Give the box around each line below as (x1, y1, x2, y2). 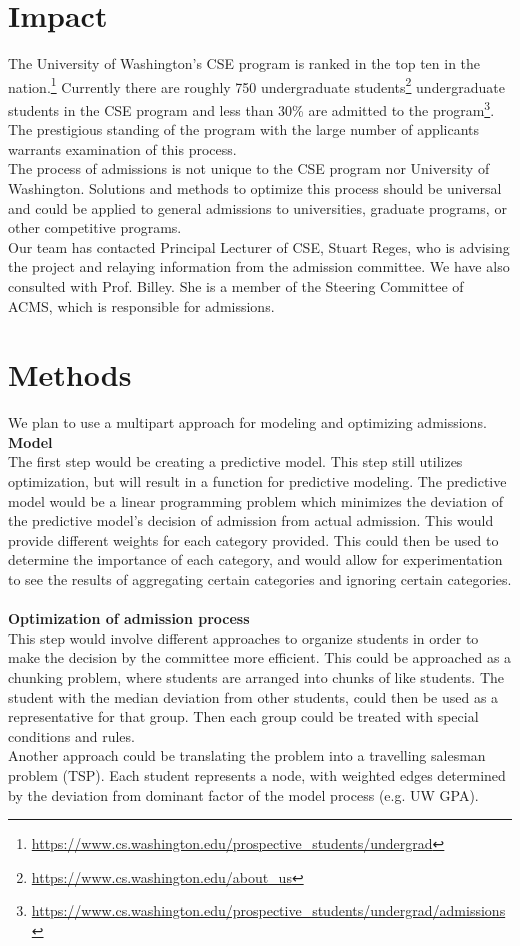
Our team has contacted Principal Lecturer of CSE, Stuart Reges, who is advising (8, 236, 510, 257)
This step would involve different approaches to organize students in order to (8, 627, 479, 648)
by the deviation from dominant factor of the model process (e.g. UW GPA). (8, 784, 479, 805)
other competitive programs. (8, 217, 182, 238)
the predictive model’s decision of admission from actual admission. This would (8, 510, 494, 531)
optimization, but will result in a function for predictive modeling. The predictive (8, 471, 507, 492)
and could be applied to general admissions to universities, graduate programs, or (8, 197, 507, 218)
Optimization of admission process (8, 608, 250, 629)
